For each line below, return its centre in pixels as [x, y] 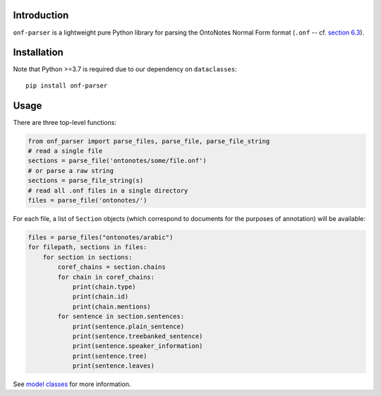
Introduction [41, 15]
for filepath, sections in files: [87, 247]
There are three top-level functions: [65, 122]
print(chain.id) [101, 297]
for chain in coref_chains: [106, 277]
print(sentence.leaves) [114, 366]
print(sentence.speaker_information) [138, 346]
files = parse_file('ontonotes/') [87, 200]
